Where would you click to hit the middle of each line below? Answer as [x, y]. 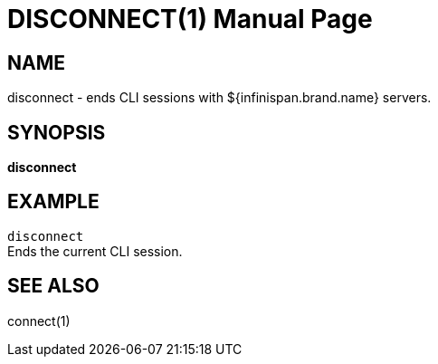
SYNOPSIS [57, 132]
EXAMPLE [53, 202]
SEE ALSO [53, 286]
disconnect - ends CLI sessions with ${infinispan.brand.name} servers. [219, 98]
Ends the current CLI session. [95, 251]
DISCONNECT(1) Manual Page [190, 19]
